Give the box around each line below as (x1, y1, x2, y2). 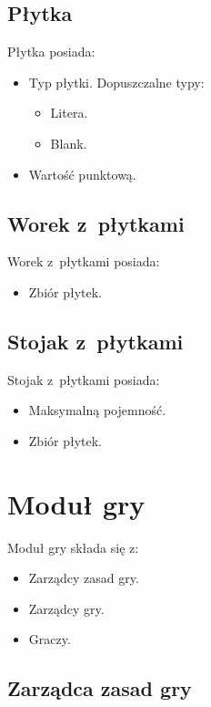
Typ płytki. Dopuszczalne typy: (28, 72, 205, 91)
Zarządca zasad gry (7, 674, 192, 702)
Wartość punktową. (28, 164, 136, 183)
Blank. (50, 133, 87, 152)
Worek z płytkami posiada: (7, 252, 160, 271)
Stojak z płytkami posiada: (7, 369, 160, 389)
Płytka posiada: (7, 42, 95, 61)
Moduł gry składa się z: (7, 537, 139, 556)
